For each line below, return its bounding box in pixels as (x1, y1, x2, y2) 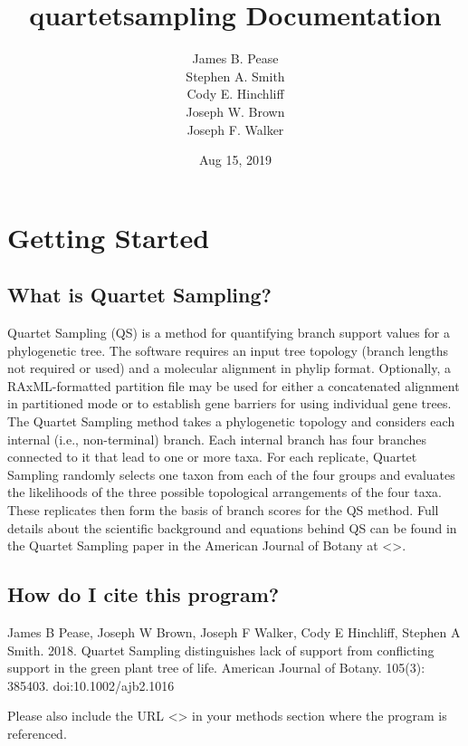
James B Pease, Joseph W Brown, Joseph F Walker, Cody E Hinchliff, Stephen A (7, 623, 461, 641)
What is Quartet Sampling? (7, 281, 272, 309)
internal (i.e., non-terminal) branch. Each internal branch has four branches (7, 429, 427, 448)
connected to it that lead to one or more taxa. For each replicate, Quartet (7, 447, 417, 466)
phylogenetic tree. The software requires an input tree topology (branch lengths (7, 340, 448, 359)
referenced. (7, 723, 67, 742)
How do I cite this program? (7, 580, 280, 608)
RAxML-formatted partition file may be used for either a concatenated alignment (7, 376, 460, 395)
